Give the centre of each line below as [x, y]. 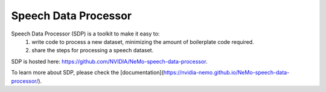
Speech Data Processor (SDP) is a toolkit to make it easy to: [85, 34]
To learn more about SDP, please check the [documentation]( [88, 73]
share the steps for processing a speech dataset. [93, 51]
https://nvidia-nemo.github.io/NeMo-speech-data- [226, 73]
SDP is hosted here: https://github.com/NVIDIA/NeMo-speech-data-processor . [109, 61]
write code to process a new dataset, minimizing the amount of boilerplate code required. [143, 41]
